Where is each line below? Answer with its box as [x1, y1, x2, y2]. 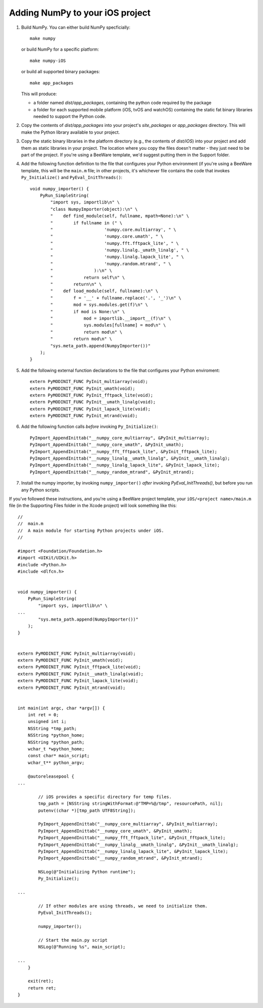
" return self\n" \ [50, 275, 125, 280]
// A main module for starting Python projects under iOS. [18, 527, 164, 533]
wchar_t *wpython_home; [27, 746, 85, 752]
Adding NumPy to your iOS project [9, 7, 151, 18]
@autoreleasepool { [27, 773, 75, 779]
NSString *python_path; [27, 739, 85, 745]
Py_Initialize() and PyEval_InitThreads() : [21, 175, 123, 181]
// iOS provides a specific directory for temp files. [38, 794, 172, 800]
